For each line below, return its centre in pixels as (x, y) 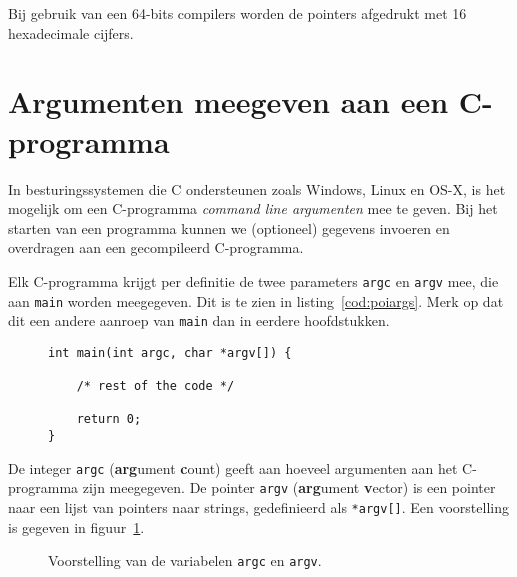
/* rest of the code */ (155, 386)
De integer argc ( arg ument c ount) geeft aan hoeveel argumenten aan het (233, 467)
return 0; (109, 419)
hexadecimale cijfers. (71, 32)
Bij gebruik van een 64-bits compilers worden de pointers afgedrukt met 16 (237, 13)
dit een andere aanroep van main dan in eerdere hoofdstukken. (199, 320)
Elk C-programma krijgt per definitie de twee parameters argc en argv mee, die (253, 280)
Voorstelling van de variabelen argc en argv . (185, 560)
